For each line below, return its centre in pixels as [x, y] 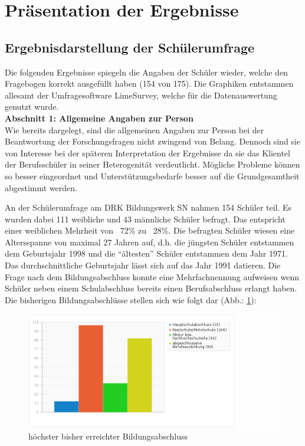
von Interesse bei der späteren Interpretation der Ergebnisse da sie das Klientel [147, 153]
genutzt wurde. [32, 106]
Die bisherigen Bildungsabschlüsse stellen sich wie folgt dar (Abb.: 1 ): [131, 299]
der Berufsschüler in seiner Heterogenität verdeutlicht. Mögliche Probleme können [152, 164]
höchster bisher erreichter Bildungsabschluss [108, 436]
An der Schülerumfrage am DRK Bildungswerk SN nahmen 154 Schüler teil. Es [148, 207]
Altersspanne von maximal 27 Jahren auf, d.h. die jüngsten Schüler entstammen [150, 242]
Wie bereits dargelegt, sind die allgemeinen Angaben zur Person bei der [135, 129]
